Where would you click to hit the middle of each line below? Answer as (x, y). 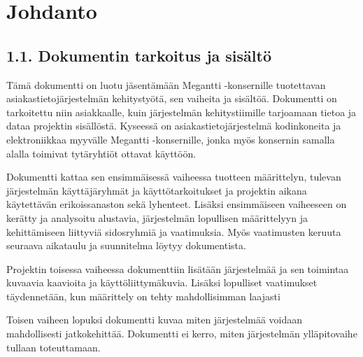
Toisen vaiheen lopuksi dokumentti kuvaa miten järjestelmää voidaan (155, 320)
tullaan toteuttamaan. (54, 347)
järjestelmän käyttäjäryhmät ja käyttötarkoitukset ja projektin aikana (157, 190)
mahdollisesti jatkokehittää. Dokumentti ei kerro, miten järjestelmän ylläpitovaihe (182, 334)
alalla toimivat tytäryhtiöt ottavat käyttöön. (101, 153)
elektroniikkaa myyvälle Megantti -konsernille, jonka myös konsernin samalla (171, 139)
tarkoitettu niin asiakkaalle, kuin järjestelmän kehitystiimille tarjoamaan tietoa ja (181, 112)
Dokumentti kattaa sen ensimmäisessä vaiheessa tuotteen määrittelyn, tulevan (174, 177)
